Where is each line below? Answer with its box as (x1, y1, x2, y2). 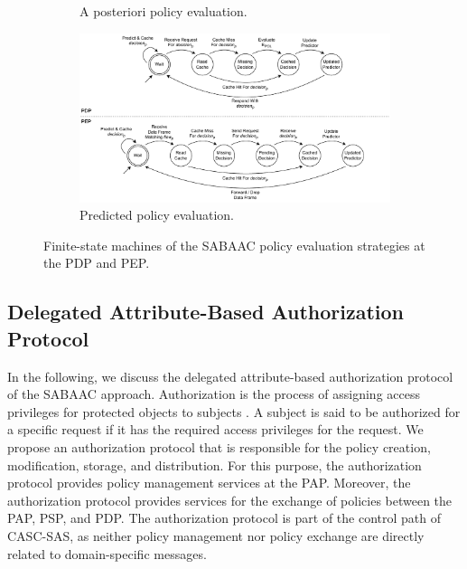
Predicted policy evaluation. (79, 205, 234, 224)
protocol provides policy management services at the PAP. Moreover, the (7, 473, 411, 492)
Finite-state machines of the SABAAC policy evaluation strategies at (43, 235, 425, 254)
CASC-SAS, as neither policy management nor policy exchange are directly (7, 526, 425, 545)
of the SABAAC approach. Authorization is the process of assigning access (7, 384, 420, 403)
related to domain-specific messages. (7, 544, 207, 563)
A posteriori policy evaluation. (79, 2, 248, 20)
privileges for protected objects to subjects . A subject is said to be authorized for (7, 402, 461, 421)
